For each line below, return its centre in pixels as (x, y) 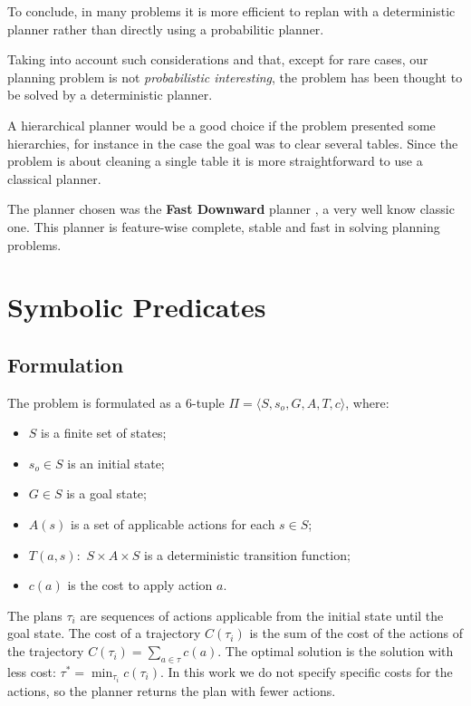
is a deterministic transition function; (247, 554)
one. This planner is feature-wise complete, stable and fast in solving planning (224, 226)
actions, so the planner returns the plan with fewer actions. (172, 690)
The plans (35, 615)
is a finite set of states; (104, 433)
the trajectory (46, 651)
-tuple (208, 402)
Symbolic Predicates (137, 307)
